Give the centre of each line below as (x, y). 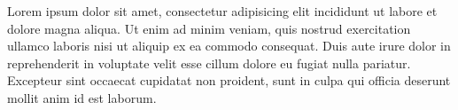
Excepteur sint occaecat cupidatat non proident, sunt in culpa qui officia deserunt (229, 80)
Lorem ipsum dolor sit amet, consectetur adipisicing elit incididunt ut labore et (222, 11)
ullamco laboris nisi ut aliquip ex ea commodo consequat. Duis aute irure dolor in (229, 46)
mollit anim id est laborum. (82, 97)
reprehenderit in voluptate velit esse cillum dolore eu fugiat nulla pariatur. (209, 63)
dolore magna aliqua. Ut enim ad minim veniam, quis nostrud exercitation (209, 28)
